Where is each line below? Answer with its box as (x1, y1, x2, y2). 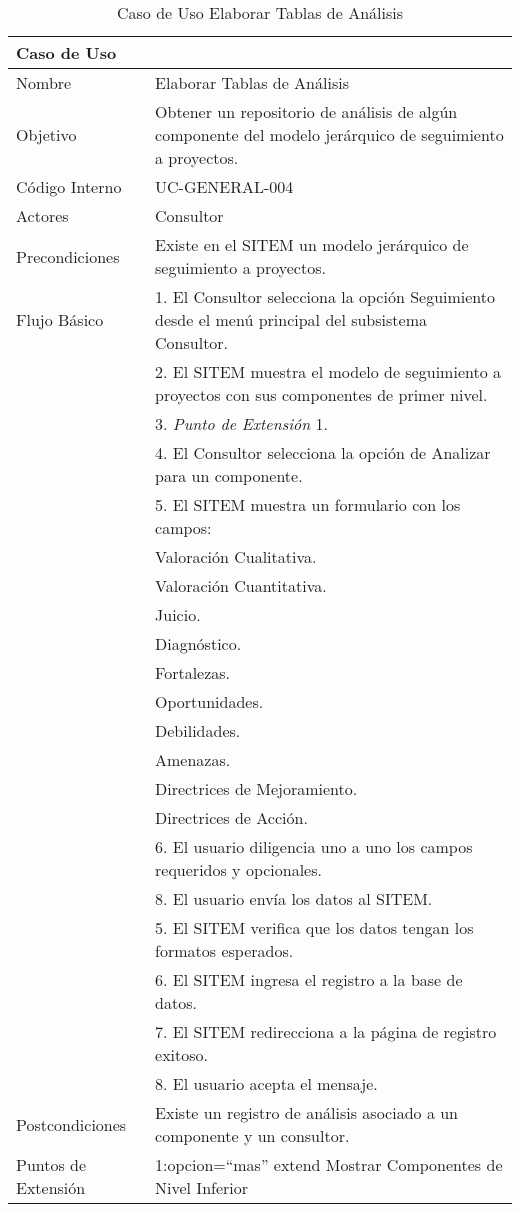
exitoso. (155, 1043, 209, 1066)
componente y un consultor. (155, 1124, 350, 1147)
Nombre (16, 71, 72, 94)
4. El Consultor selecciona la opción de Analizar (155, 441, 491, 464)
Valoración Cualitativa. (155, 545, 317, 568)
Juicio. (155, 603, 201, 626)
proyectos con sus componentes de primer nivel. (155, 383, 488, 406)
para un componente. (155, 464, 303, 487)
